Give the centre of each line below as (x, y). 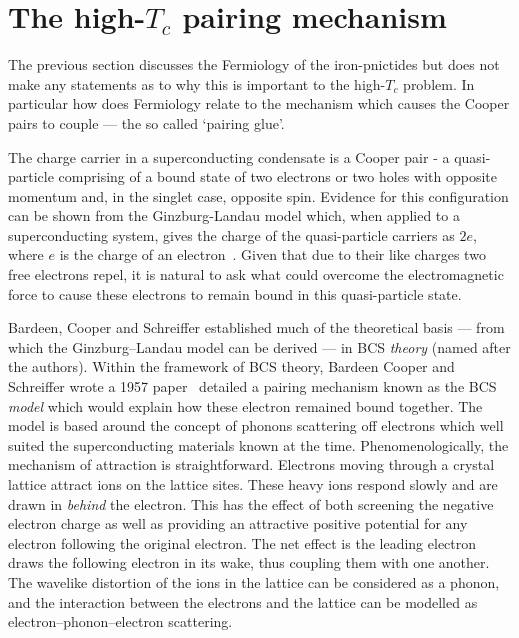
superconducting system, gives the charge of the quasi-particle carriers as (231, 234)
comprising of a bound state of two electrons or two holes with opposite (277, 176)
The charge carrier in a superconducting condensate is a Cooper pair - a (229, 156)
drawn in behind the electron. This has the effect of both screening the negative (251, 503)
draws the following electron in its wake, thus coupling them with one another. (249, 562)
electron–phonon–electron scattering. (120, 621)
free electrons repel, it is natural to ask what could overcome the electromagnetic (256, 274)
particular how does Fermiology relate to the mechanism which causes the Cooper (259, 103)
